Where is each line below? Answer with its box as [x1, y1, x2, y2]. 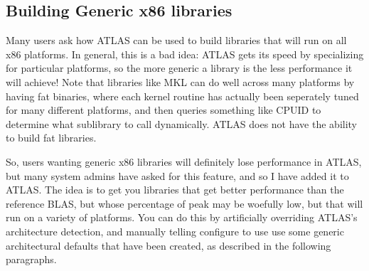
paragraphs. [6, 252, 57, 267]
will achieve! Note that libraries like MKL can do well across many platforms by [6, 74, 355, 89]
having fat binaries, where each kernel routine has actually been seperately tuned [6, 88, 359, 103]
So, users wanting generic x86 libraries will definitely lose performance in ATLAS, [6, 154, 362, 169]
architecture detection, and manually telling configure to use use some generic [6, 223, 344, 238]
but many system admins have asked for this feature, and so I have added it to [6, 168, 349, 183]
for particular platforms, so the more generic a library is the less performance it [6, 60, 353, 75]
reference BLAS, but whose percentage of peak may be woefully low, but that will [6, 196, 363, 211]
